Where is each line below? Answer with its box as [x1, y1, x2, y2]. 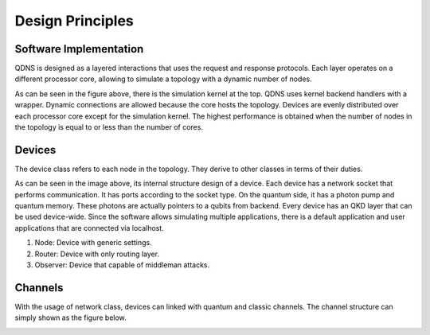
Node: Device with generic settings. [34, 238, 152, 247]
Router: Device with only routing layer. [34, 249, 159, 259]
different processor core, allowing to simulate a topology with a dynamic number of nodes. [14, 74, 312, 84]
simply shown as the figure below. [14, 313, 127, 322]
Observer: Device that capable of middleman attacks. [34, 260, 210, 270]
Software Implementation [14, 42, 144, 56]
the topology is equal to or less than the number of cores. [14, 123, 203, 132]
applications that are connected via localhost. [14, 223, 165, 232]
